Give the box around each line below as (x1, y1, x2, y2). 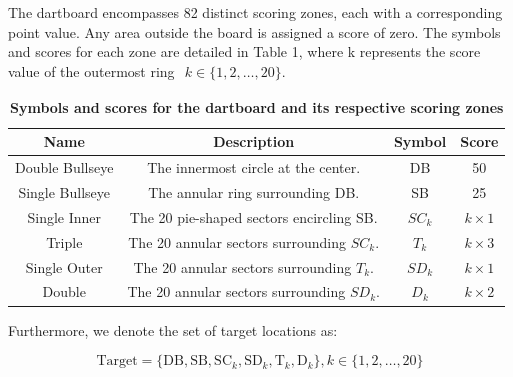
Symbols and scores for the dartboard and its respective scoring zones (9, 96, 504, 117)
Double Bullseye (15, 157, 114, 178)
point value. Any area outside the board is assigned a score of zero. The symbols (8, 21, 501, 42)
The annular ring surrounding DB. (148, 182, 360, 203)
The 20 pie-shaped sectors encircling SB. (129, 206, 378, 227)
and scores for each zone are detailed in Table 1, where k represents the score (8, 41, 481, 62)
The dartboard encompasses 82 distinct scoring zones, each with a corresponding (8, 2, 503, 22)
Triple (46, 231, 83, 252)
